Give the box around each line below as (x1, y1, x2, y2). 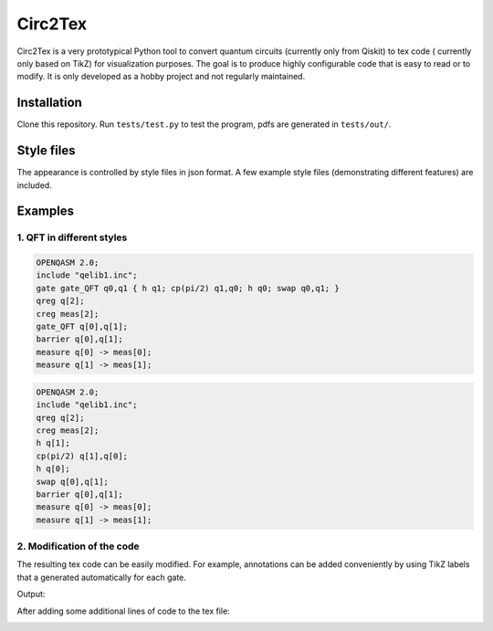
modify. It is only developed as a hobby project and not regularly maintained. (16, 71, 306, 82)
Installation (16, 95, 82, 110)
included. (16, 179, 52, 191)
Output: (16, 589, 46, 600)
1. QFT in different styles (16, 231, 128, 244)
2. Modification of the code (16, 540, 141, 552)
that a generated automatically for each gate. (16, 572, 187, 583)
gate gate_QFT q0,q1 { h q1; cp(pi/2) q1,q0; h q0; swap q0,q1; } (36, 283, 340, 293)
